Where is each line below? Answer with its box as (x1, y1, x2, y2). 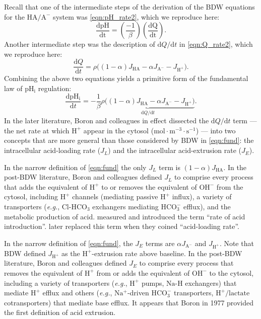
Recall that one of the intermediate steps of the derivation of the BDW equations (4, 2, 255, 12)
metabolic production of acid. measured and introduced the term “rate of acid (4, 211, 245, 221)
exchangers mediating (92, 201, 159, 212)
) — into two (195, 125, 236, 135)
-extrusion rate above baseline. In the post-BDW (92, 248, 242, 258)
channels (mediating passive (72, 191, 158, 202)
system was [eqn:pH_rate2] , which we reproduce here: (53, 11, 220, 22)
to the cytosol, (209, 267, 254, 278)
